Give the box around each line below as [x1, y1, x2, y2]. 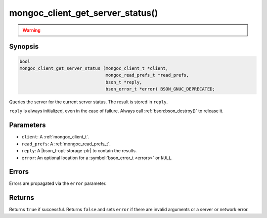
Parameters [9, 121, 46, 130]
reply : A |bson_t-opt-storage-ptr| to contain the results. [21, 148, 137, 154]
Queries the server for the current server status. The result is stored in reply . [9, 99, 168, 105]
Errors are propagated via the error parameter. [9, 180, 107, 186]
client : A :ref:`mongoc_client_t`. [21, 134, 89, 140]
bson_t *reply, [105, 79, 142, 85]
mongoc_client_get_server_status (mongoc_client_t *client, [19, 65, 169, 71]
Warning [22, 27, 41, 33]
